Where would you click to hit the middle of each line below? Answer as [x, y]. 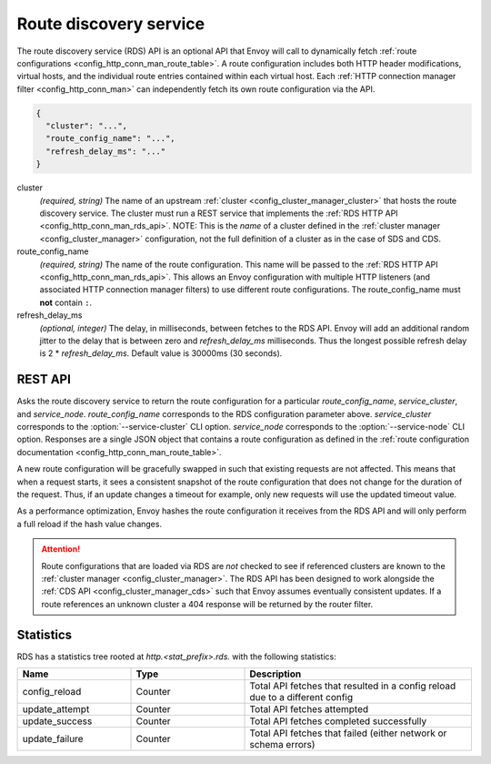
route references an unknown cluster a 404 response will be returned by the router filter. [207, 604]
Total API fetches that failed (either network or [348, 733]
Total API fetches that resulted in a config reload [353, 686]
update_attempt [56, 709]
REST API [44, 379]
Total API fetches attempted [309, 709]
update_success [57, 721]
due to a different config [301, 697]
